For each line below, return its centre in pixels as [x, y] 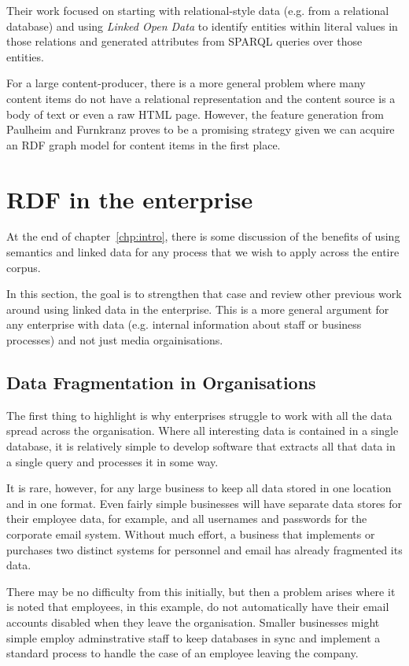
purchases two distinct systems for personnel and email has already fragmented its [204, 549]
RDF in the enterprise [130, 199]
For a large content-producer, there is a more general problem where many [186, 83]
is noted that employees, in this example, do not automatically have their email [198, 607]
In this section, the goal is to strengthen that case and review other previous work [204, 294]
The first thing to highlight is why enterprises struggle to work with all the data [199, 415]
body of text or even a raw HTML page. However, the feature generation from [195, 114]
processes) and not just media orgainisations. [115, 340]
